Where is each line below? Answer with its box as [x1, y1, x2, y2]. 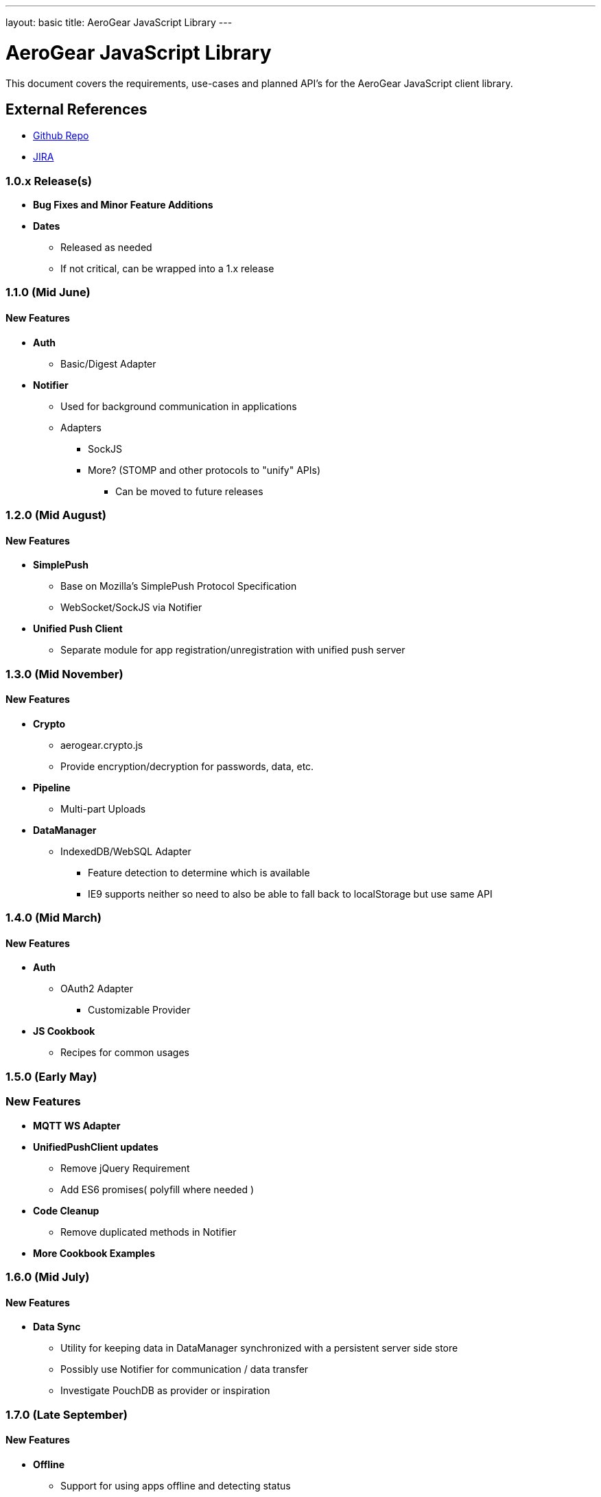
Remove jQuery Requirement [60, 1162, 190, 1174]
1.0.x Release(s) [5, 173, 92, 188]
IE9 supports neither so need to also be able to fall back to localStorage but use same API [88, 887, 493, 900]
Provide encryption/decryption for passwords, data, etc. [60, 760, 314, 772]
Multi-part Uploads [60, 802, 146, 815]
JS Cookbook [33, 1025, 95, 1038]
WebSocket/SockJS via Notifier [60, 601, 202, 614]
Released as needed [60, 241, 152, 254]
